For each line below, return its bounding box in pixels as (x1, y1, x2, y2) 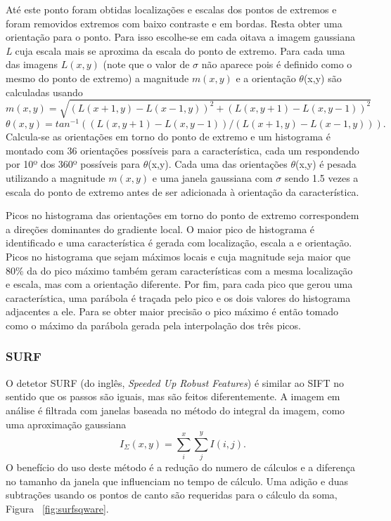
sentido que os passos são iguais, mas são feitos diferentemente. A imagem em (6, 389, 340, 404)
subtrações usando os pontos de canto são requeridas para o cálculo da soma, (6, 487, 338, 502)
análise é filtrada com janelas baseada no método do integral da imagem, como (6, 402, 345, 417)
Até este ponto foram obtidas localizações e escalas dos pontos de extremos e (6, 2, 337, 16)
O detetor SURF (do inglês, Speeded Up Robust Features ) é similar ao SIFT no (6, 375, 344, 390)
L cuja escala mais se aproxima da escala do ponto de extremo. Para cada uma (6, 43, 345, 58)
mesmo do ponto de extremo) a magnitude (6, 70, 189, 85)
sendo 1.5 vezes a (284, 170, 359, 185)
